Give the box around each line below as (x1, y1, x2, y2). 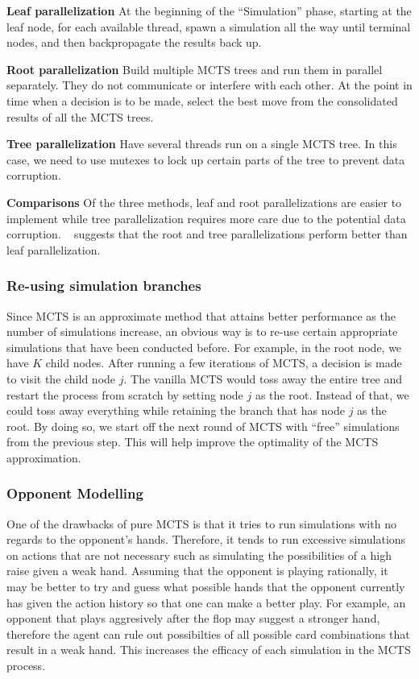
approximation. (6, 449, 81, 466)
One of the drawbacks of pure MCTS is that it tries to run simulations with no (6, 515, 396, 532)
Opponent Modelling (6, 483, 143, 503)
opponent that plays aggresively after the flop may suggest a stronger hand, (6, 610, 380, 627)
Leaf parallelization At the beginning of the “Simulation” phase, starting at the (6, 2, 412, 19)
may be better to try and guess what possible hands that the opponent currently (6, 578, 405, 595)
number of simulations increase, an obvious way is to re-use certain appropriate (6, 323, 398, 340)
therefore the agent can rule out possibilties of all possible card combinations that (6, 625, 410, 642)
